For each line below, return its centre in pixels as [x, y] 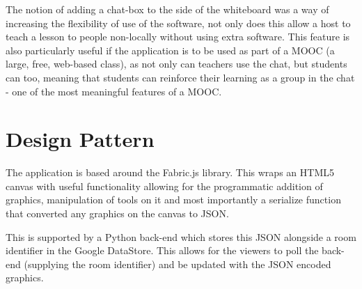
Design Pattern [80, 139]
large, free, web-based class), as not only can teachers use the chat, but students [176, 64]
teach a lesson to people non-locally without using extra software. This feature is [178, 37]
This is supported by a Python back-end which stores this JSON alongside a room [181, 236]
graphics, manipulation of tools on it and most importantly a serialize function [173, 200]
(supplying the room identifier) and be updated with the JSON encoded [178, 264]
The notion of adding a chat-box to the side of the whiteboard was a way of [167, 9]
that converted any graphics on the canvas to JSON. [117, 213]
